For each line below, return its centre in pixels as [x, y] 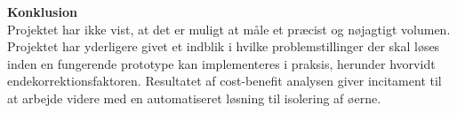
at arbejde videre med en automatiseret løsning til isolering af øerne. [194, 98]
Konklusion [42, 11]
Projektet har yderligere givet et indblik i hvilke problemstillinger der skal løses [224, 46]
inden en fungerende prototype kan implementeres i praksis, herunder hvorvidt [221, 63]
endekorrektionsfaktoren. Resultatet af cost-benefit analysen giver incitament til [224, 81]
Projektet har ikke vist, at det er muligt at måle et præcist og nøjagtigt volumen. [229, 29]
